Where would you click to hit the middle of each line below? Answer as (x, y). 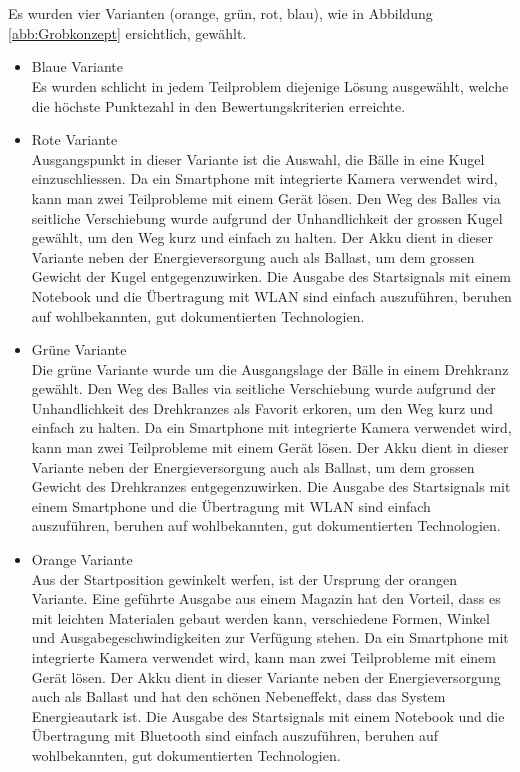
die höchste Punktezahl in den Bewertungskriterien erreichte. (218, 105)
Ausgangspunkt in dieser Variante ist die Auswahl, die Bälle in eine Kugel (258, 158)
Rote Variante (74, 139)
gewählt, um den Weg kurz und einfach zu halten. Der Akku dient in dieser (262, 237)
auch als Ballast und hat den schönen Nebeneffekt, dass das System (238, 696)
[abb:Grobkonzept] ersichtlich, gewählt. (127, 32)
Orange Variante (82, 559)
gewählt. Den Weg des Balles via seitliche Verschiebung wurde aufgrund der (263, 388)
